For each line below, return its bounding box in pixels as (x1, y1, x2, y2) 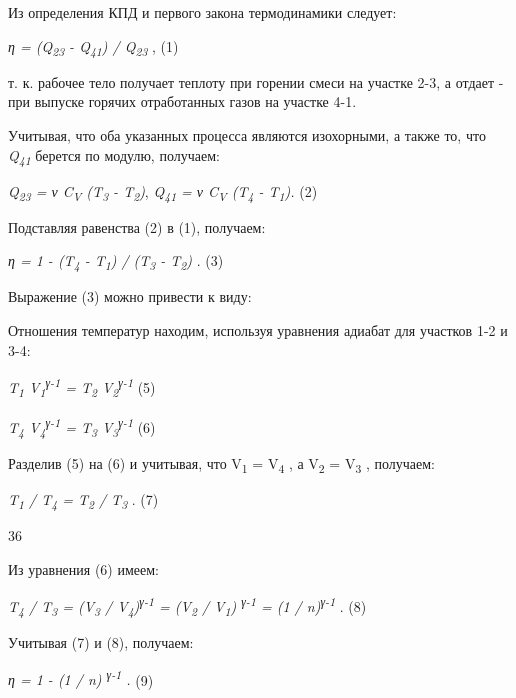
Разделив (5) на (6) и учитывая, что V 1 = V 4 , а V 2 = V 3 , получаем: (8, 452, 435, 476)
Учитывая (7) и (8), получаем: (8, 632, 194, 653)
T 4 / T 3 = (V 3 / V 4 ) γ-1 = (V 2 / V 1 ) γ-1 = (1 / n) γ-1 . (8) (8, 593, 367, 619)
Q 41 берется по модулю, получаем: (8, 144, 220, 168)
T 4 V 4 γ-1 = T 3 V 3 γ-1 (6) (8, 414, 156, 440)
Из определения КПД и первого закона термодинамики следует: (8, 2, 397, 22)
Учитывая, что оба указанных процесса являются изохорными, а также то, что (8, 124, 486, 145)
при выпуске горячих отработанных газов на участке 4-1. (8, 91, 357, 112)
